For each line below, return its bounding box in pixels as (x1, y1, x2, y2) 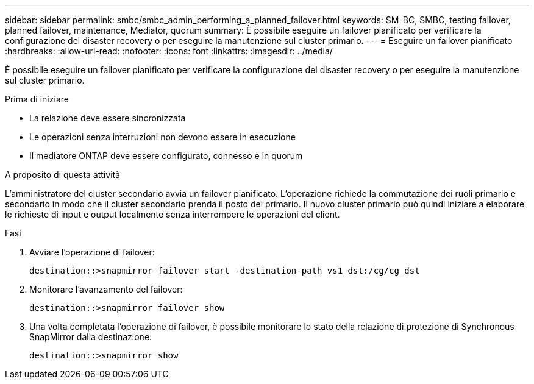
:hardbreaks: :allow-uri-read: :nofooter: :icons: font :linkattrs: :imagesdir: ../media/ (5, 46, 333, 56)
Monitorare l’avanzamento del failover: (29, 284, 183, 294)
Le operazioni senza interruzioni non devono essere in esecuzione (29, 132, 296, 142)
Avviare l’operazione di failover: (29, 247, 155, 257)
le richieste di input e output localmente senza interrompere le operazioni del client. (5, 209, 340, 219)
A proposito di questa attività (5, 169, 121, 180)
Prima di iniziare (5, 94, 69, 104)
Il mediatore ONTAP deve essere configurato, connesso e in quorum (29, 151, 303, 161)
